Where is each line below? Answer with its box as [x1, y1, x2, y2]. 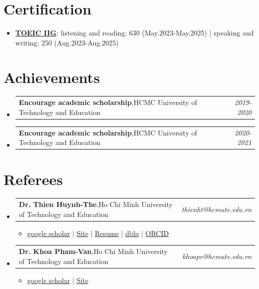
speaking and [214, 27, 254, 38]
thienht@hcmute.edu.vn [182, 203, 252, 214]
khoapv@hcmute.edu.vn [182, 251, 252, 261]
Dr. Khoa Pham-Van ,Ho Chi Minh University [18, 246, 168, 256]
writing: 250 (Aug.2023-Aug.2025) [15, 37, 119, 47]
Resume [95, 227, 119, 238]
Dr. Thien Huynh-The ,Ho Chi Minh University [18, 199, 173, 209]
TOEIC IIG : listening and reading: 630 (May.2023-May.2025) [15, 27, 208, 38]
